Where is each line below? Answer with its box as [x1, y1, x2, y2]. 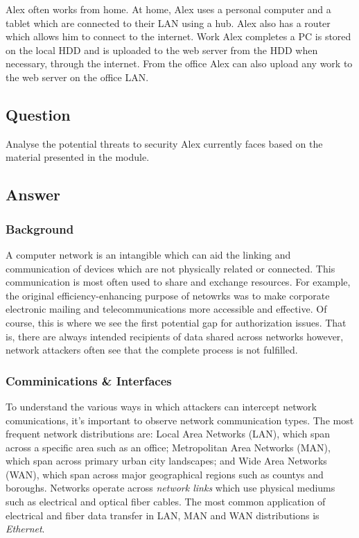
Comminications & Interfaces [6, 372, 172, 389]
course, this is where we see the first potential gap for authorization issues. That [6, 315, 347, 329]
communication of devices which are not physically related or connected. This [6, 261, 335, 275]
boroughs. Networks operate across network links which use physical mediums [6, 480, 335, 495]
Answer [6, 184, 61, 205]
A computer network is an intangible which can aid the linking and [6, 247, 291, 261]
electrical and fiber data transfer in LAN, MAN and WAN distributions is [6, 507, 319, 522]
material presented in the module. [6, 150, 150, 164]
